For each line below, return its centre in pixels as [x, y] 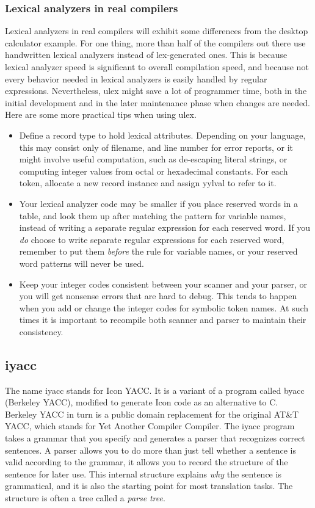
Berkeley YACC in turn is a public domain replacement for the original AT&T [152, 414]
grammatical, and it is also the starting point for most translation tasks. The [149, 486]
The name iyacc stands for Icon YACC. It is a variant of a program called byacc [155, 390]
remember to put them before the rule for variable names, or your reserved [158, 251]
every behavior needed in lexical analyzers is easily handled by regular [136, 78]
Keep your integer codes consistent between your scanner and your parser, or [163, 284]
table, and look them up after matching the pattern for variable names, [153, 215]
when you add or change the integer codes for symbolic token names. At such [164, 307]
